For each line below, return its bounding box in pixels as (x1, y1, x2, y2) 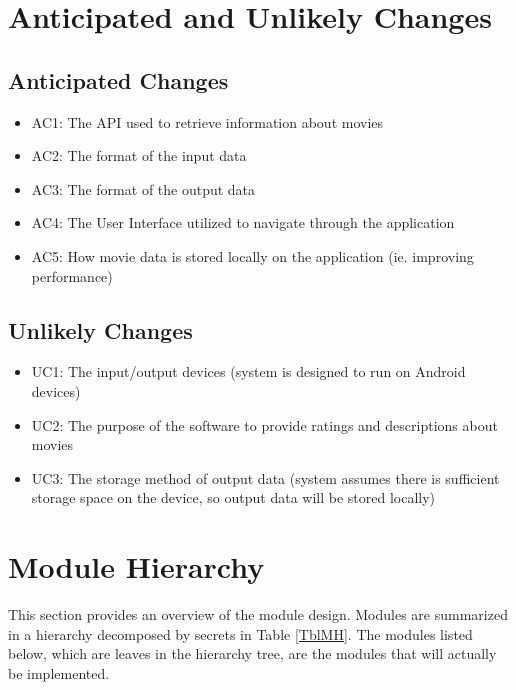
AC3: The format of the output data (31, 178, 256, 199)
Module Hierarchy (8, 546, 265, 587)
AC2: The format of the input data (31, 145, 247, 166)
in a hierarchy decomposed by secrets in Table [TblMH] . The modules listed (8, 623, 473, 644)
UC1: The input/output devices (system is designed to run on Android (31, 361, 466, 382)
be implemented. (8, 662, 110, 683)
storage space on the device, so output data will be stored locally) (31, 487, 436, 508)
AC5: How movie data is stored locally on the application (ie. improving (31, 245, 474, 266)
